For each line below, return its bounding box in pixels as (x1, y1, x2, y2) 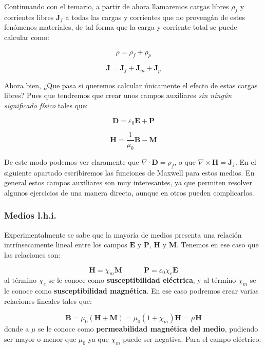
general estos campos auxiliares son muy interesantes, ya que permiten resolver (4, 177, 253, 188)
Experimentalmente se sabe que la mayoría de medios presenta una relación (4, 229, 242, 240)
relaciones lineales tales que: (4, 295, 92, 306)
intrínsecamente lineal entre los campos (4, 239, 127, 250)
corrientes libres (4, 11, 54, 22)
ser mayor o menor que (4, 333, 77, 344)
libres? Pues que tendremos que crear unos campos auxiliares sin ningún (4, 90, 232, 101)
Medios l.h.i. (4, 209, 56, 222)
